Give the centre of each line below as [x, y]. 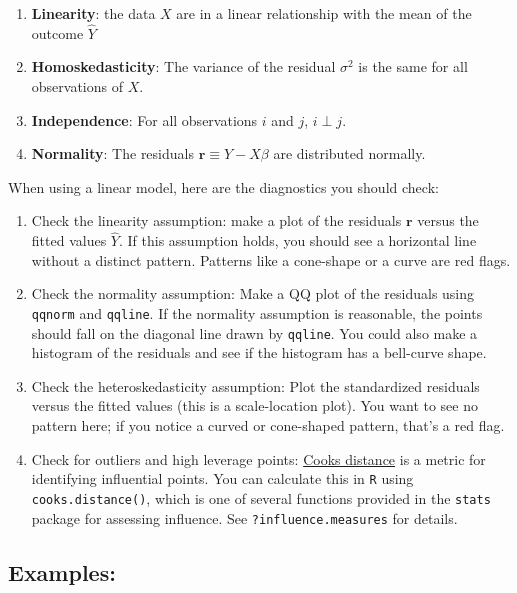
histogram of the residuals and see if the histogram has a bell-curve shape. [259, 352]
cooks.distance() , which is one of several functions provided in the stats [261, 497]
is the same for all [413, 66]
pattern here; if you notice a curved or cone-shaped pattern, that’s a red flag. [268, 425]
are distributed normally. [349, 153]
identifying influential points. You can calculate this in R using [222, 478]
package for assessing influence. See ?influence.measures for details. [244, 517]
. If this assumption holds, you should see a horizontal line [297, 240]
